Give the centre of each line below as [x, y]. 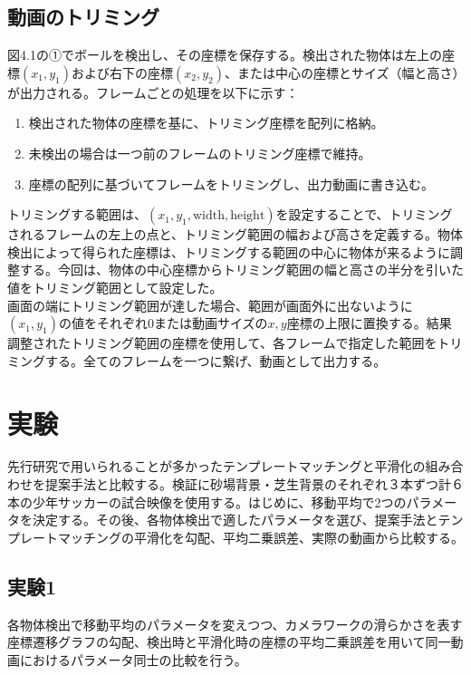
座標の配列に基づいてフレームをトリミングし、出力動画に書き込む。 [231, 183]
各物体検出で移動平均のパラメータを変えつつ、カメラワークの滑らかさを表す [235, 624]
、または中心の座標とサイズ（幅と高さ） [341, 72]
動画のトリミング [83, 17]
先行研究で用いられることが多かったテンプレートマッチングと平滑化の [216, 466]
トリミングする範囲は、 [77, 214]
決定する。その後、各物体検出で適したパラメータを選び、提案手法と [235, 520]
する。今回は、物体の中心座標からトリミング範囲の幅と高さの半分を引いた [241, 270]
